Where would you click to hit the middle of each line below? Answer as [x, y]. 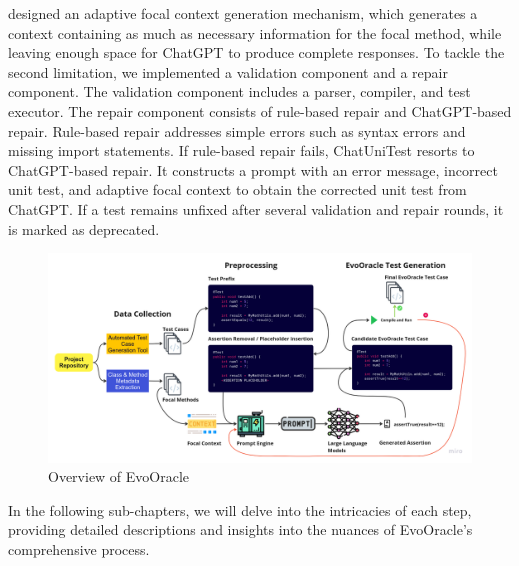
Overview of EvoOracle [119, 476]
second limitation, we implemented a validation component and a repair [228, 71]
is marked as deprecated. [84, 228]
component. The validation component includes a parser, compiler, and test [239, 91]
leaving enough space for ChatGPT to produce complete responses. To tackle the [256, 52]
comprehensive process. [79, 549]
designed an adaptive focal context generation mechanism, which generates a [243, 13]
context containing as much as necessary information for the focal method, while [255, 32]
